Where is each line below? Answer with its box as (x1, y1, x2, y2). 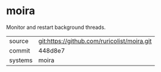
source (9, 37, 29, 45)
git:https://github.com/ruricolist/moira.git (38, 37, 152, 45)
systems (9, 56, 33, 64)
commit (9, 46, 30, 54)
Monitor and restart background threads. (6, 24, 106, 31)
